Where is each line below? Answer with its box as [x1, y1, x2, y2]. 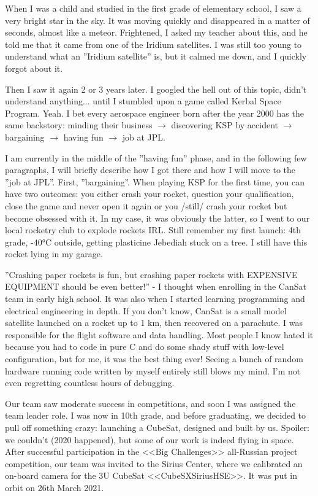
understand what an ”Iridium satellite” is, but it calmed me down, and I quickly [5, 50, 307, 63]
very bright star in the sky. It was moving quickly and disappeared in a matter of [5, 14, 310, 26]
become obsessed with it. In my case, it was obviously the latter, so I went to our [5, 211, 310, 224]
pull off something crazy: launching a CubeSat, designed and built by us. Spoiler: [5, 421, 309, 433]
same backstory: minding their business [5, 118, 153, 131]
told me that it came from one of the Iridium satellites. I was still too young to [5, 37, 302, 50]
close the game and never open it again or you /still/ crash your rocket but [5, 199, 287, 212]
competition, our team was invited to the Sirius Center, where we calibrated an [5, 457, 303, 470]
